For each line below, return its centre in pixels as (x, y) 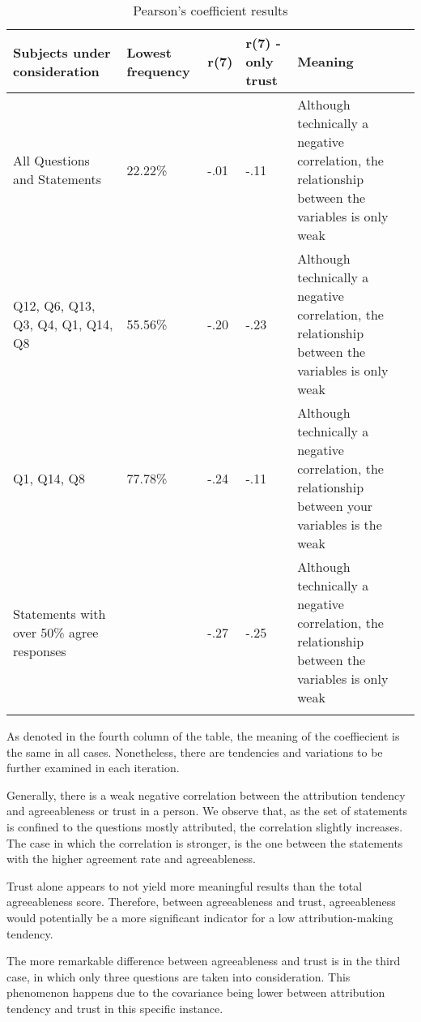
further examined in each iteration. (93, 768)
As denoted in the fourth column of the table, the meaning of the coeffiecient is (203, 736)
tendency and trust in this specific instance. (115, 1008)
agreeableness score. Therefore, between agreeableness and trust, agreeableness (201, 902)
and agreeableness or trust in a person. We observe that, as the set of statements (207, 811)
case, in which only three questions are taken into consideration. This (179, 976)
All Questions (51, 160)
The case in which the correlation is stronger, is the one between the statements (205, 842)
